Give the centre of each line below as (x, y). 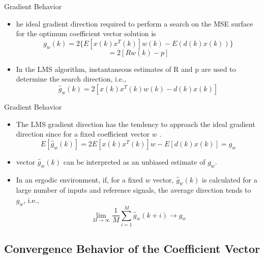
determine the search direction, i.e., (71, 79)
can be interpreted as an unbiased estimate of (134, 161)
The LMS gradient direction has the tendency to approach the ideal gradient (136, 124)
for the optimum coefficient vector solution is (86, 33)
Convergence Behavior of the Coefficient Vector (132, 249)
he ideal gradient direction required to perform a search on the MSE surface (135, 23)
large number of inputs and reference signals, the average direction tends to (134, 190)
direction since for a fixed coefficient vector (83, 134)
